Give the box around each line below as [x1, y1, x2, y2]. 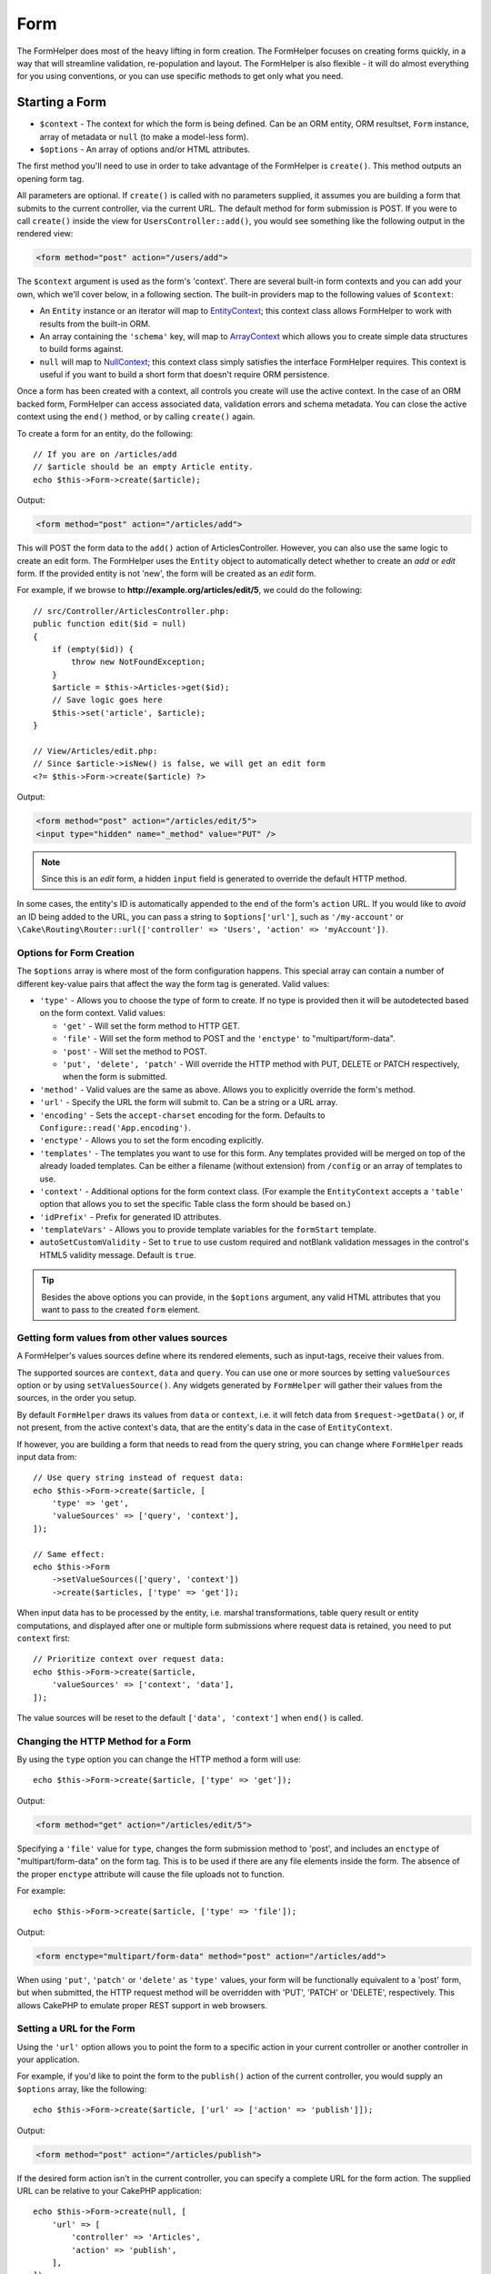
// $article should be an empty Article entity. [33, 462, 254, 472]
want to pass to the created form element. [41, 1304, 200, 1315]
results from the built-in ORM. [39, 318, 151, 329]
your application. [16, 2054, 80, 2065]
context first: [16, 1633, 70, 1644]
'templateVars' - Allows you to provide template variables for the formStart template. [39, 1224, 376, 1235]
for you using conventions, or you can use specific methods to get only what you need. [16, 71, 344, 82]
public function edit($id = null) [33, 619, 186, 629]
